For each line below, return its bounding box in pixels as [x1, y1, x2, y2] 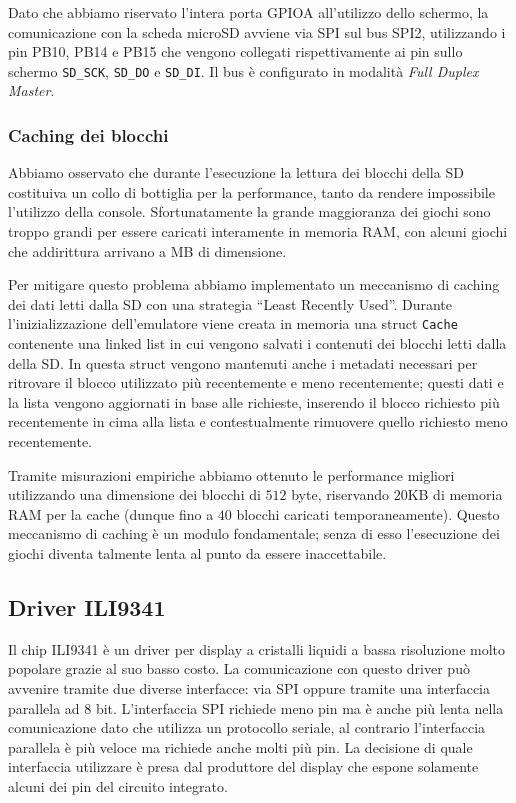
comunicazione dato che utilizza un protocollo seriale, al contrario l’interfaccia [8, 717, 486, 738]
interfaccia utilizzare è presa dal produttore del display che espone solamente [8, 756, 479, 777]
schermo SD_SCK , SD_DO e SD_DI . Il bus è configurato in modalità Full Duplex [8, 60, 479, 81]
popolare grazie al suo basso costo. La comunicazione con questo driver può [8, 658, 470, 679]
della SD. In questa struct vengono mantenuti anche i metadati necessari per [8, 352, 478, 373]
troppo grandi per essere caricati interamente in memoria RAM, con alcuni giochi [8, 221, 508, 242]
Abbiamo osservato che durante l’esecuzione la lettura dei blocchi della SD [8, 162, 464, 183]
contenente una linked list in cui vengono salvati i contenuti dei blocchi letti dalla [8, 333, 507, 354]
